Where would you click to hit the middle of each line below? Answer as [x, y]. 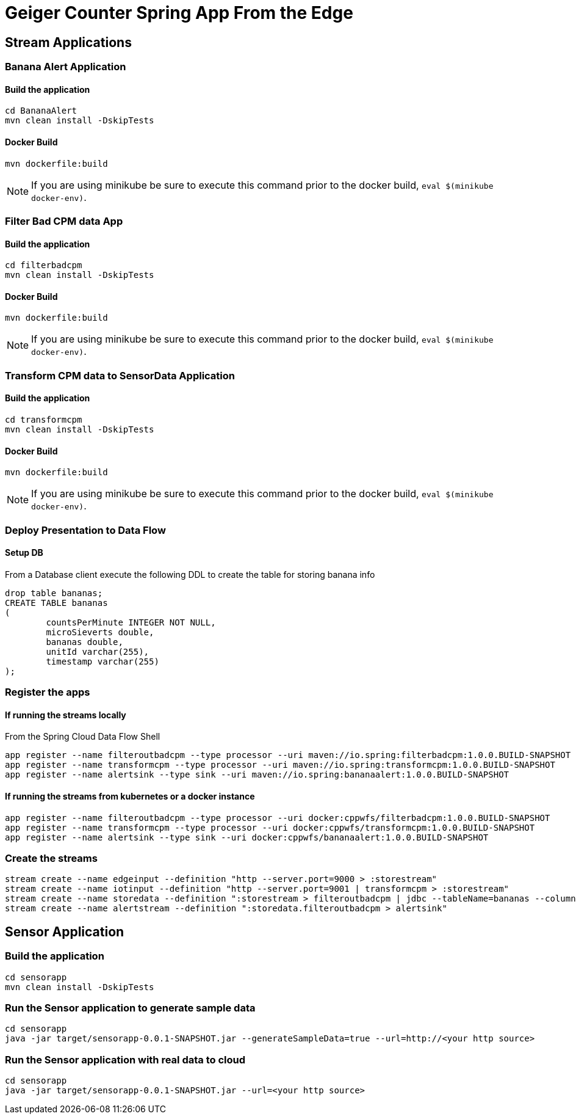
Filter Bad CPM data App [64, 221]
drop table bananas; [54, 593]
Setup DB [24, 553]
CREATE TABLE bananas [56, 603]
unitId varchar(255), [98, 651]
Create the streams [51, 858]
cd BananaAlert [41, 111]
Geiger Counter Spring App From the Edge [179, 13]
